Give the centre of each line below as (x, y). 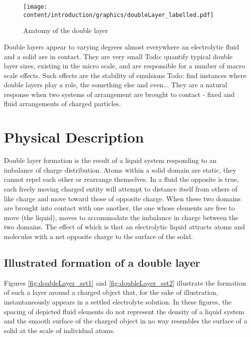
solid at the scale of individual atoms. (59, 330)
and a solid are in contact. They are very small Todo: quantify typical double (118, 56)
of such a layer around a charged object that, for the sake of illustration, (111, 292)
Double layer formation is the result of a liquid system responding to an (110, 160)
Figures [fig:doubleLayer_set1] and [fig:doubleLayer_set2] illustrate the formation (125, 282)
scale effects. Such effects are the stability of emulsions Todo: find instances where (125, 75)
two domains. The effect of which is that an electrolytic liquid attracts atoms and (125, 227)
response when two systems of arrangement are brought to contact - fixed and (119, 94)
